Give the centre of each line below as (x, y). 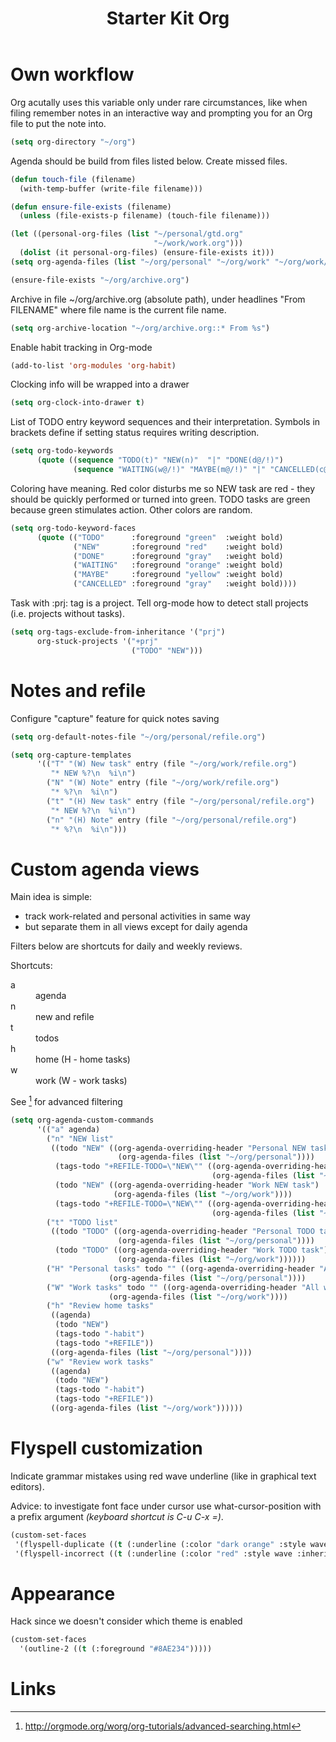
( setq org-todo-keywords (62, 451)
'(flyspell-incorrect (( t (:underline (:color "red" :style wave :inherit (173, 1553)
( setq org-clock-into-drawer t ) (77, 403)
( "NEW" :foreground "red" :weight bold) (178, 547)
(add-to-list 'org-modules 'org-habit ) (93, 365)
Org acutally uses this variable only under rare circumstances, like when (159, 102)
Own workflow (72, 74)
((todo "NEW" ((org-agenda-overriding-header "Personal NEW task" (191, 1148)
